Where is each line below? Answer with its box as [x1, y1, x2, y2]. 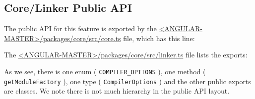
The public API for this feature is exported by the [4, 23, 157, 34]
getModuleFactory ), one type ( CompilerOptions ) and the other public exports [4, 76, 251, 86]
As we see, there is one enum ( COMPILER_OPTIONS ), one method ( [4, 66, 206, 76]
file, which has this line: [123, 33, 195, 43]
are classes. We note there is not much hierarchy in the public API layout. [4, 86, 230, 96]
